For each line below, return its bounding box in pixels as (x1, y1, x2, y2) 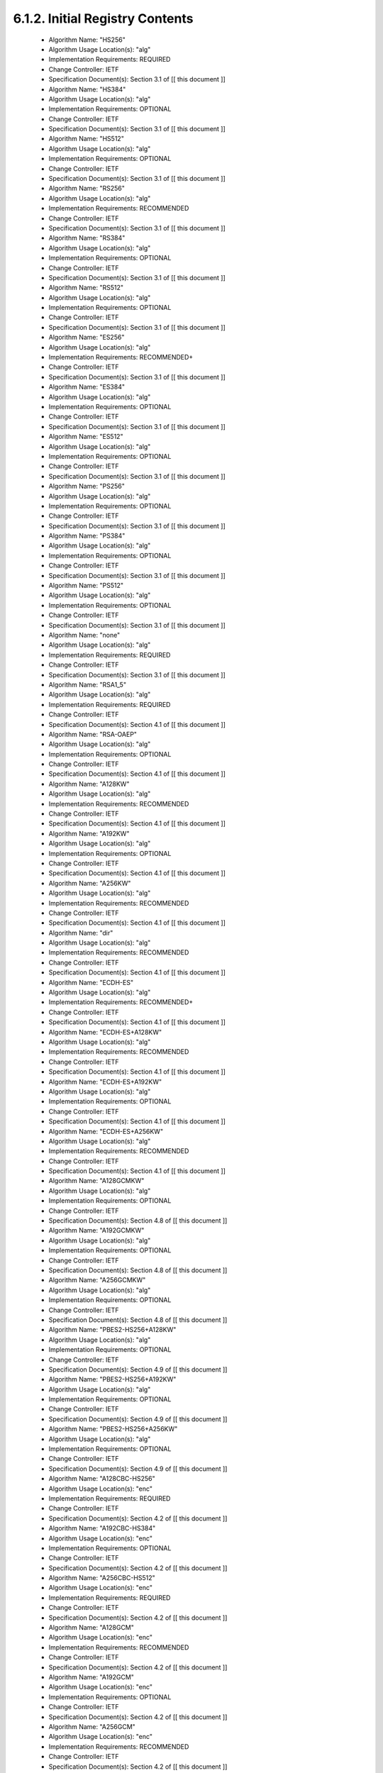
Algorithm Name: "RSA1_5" (48, 680, 127, 689)
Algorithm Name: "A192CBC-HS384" (48, 1524, 156, 1533)
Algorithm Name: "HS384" (48, 85, 126, 94)
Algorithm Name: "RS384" (48, 234, 126, 243)
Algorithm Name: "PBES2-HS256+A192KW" (48, 1375, 177, 1384)
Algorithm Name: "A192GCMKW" (48, 1226, 145, 1235)
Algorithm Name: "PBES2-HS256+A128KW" (48, 1325, 177, 1334)
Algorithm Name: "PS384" (48, 532, 126, 540)
